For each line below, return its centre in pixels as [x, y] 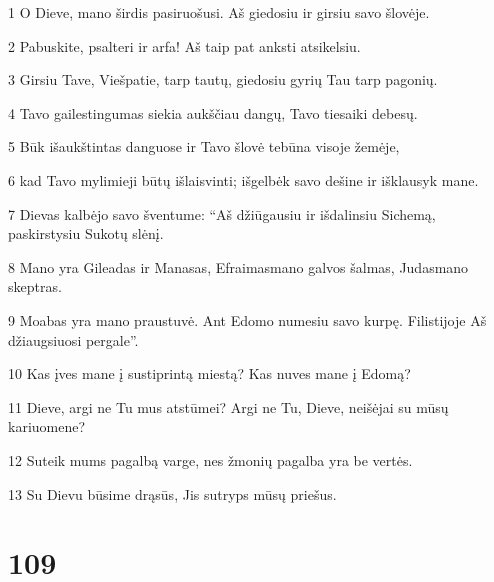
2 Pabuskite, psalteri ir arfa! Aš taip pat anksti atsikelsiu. [184, 45]
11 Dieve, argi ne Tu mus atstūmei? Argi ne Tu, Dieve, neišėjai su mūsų [228, 406]
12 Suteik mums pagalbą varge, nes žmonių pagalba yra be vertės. [210, 459]
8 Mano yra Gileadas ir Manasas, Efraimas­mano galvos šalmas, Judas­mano [238, 266]
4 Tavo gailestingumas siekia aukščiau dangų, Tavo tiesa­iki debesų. [213, 112]
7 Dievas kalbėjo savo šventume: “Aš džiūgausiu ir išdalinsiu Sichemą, [222, 213]
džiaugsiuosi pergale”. [73, 339]
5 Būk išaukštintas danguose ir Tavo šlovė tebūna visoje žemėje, [204, 146]
